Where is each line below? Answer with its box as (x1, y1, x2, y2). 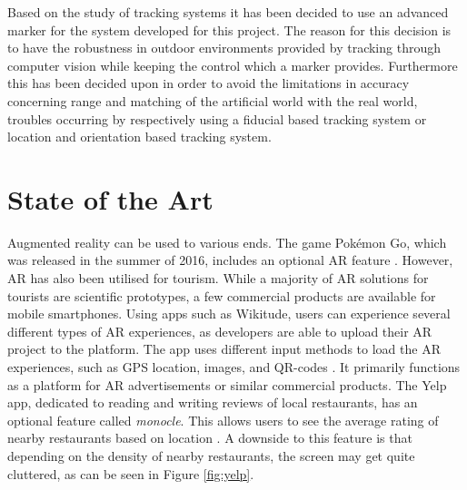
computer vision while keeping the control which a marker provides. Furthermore (7, 55, 458, 74)
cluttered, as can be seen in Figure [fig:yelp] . (7, 464, 254, 483)
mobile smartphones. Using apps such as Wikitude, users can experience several (7, 304, 451, 323)
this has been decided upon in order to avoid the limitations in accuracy (7, 73, 410, 93)
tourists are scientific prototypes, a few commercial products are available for (7, 286, 436, 305)
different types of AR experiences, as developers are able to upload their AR (7, 321, 432, 340)
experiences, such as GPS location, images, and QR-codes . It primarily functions (7, 358, 461, 377)
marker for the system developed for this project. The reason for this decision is (7, 20, 452, 39)
